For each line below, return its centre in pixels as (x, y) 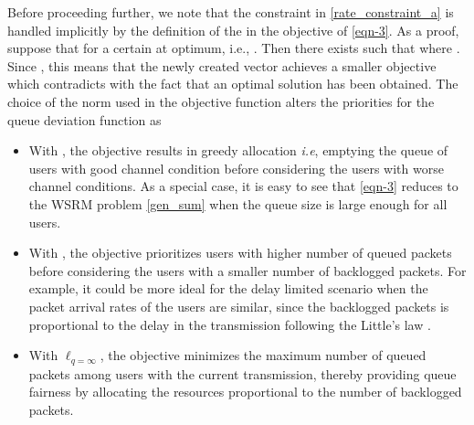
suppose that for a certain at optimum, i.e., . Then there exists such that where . (234, 48)
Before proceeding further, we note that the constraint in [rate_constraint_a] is (231, 12)
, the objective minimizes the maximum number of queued (263, 355)
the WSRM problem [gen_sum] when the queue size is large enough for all (238, 203)
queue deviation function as (84, 119)
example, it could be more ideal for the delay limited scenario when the (228, 288)
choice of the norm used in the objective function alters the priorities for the (221, 101)
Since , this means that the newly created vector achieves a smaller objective (222, 65)
